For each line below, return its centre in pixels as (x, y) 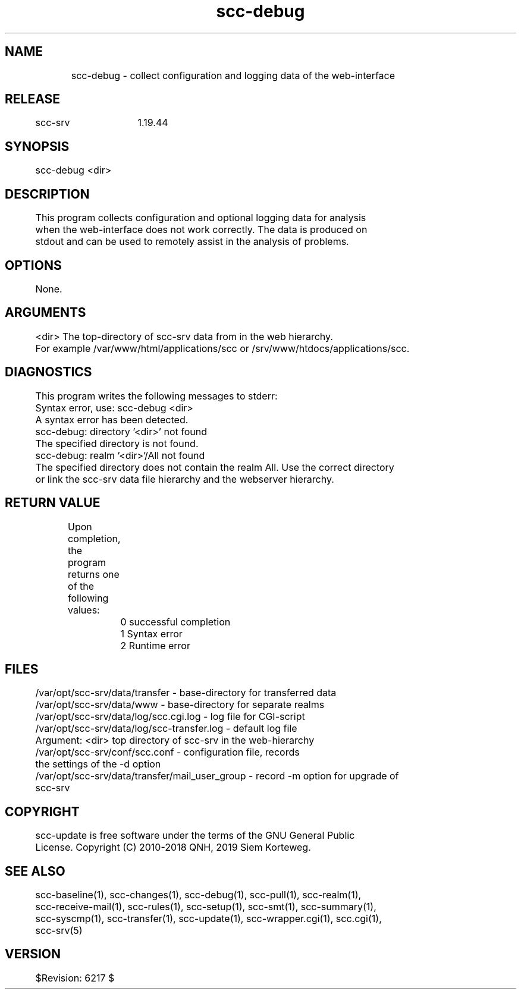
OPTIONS (33, 265)
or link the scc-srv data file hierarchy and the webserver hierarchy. (185, 479)
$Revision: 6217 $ (75, 978)
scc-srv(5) (59, 931)
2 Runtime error (155, 645)
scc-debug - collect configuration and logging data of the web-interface (233, 75)
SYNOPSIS (37, 146)
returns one (94, 574)
